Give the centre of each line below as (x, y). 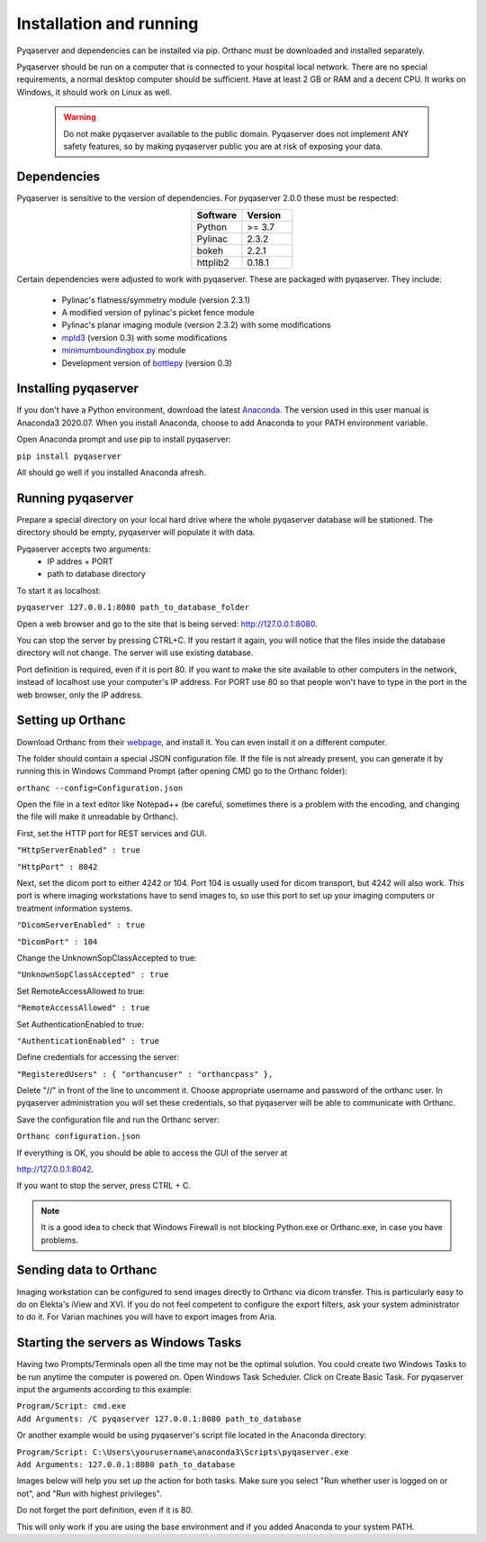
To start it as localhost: (59, 590)
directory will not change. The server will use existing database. (135, 652)
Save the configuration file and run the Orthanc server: (118, 1119)
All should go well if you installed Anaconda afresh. (112, 472)
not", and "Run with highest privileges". (89, 1493)
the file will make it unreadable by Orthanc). (98, 817)
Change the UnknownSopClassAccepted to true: (107, 958)
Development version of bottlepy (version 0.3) (147, 363)
